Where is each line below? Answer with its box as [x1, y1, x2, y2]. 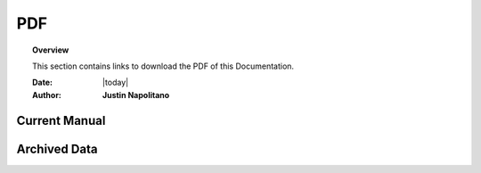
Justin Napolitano [102, 89, 170, 100]
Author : [32, 89, 62, 100]
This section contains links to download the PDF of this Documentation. [32, 61, 294, 71]
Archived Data [16, 141, 98, 156]
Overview [32, 45, 69, 55]
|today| [102, 77, 129, 88]
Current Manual [16, 112, 106, 128]
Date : [32, 77, 53, 88]
